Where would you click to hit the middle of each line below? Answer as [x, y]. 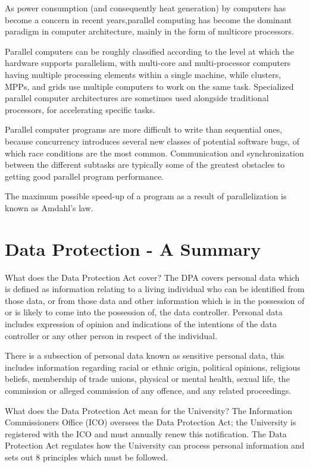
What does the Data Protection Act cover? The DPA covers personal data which [152, 277]
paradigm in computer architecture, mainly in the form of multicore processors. [149, 31]
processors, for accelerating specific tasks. [80, 109]
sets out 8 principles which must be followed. [87, 457]
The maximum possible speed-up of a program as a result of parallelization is [146, 196]
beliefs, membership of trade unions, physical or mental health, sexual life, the [147, 379]
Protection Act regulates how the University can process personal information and [155, 445]
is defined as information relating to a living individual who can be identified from [155, 289]
